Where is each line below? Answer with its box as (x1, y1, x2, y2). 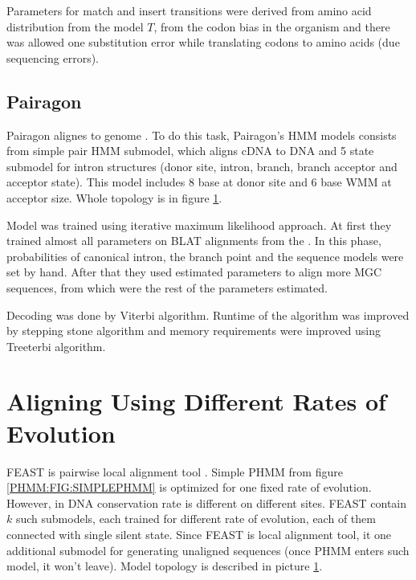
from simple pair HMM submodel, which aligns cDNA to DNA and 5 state (6, 142, 374, 159)
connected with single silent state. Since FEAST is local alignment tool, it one (6, 525, 392, 542)
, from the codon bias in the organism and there (153, 18, 390, 35)
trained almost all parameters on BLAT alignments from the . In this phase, (6, 232, 381, 249)
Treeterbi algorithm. (6, 337, 106, 354)
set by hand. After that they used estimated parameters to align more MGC (6, 263, 382, 280)
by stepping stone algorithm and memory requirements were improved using (6, 322, 381, 339)
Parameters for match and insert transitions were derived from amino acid (6, 2, 372, 18)
